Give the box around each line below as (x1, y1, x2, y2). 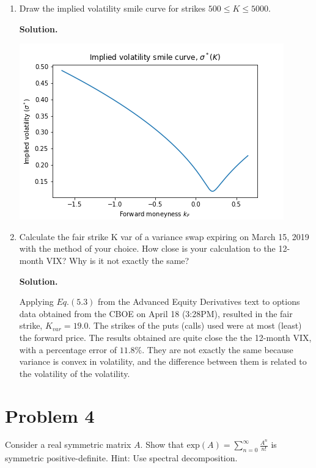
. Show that (140, 438, 184, 451)
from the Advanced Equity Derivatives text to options (98, 295, 300, 308)
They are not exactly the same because (147, 343, 293, 356)
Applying (19, 295, 54, 308)
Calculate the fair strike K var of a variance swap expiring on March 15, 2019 (19, 230, 309, 243)
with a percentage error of (19, 343, 117, 356)
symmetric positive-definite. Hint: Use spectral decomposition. (5, 452, 238, 464)
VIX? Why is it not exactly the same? (46, 254, 189, 266)
